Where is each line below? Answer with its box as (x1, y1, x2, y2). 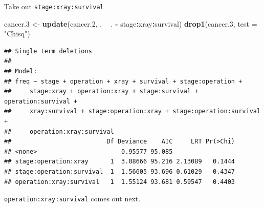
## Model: (4, 68, 37, 75)
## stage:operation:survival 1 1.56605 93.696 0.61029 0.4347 (4, 168, 235, 175)
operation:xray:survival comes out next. (4, 193, 141, 204)
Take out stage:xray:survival (4, 1, 104, 11)
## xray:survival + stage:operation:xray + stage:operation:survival (4, 108, 261, 115)
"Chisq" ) (4, 28, 30, 39)
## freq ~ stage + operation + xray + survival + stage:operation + (4, 77, 243, 85)
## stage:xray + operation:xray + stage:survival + (4, 88, 199, 95)
